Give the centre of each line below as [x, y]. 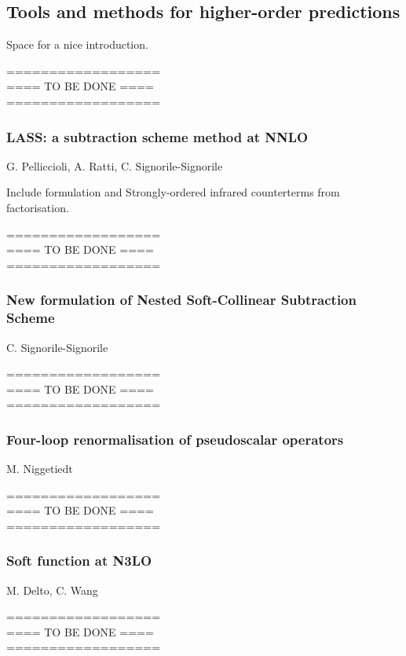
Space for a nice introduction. [77, 44]
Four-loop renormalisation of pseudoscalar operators [175, 439]
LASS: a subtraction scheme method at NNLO [157, 136]
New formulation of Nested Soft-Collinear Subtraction [181, 300]
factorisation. [38, 207]
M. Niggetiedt [40, 469]
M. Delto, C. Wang [52, 590]
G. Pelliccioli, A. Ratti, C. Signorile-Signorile [115, 165]
